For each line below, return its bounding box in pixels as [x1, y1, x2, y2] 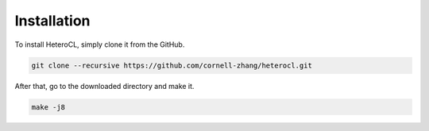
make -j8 [31, 102, 66, 111]
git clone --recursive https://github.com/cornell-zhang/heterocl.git [31, 60, 313, 70]
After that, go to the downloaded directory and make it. [14, 81, 195, 91]
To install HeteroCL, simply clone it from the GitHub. [14, 40, 185, 49]
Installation [14, 12, 91, 29]
